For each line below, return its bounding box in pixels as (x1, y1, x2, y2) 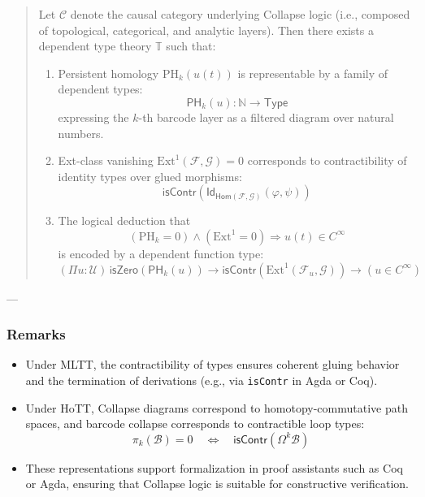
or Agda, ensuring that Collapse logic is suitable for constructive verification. (25, 475, 409, 492)
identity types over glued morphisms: (58, 167, 242, 184)
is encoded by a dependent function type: (58, 244, 264, 261)
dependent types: (58, 80, 143, 97)
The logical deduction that (58, 212, 191, 229)
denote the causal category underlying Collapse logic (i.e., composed (70, 6, 410, 22)
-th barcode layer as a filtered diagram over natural (138, 108, 394, 125)
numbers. (58, 124, 104, 141)
